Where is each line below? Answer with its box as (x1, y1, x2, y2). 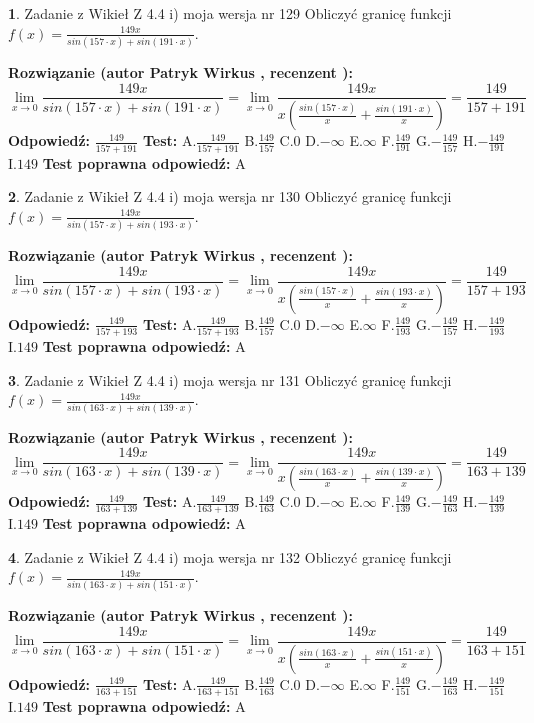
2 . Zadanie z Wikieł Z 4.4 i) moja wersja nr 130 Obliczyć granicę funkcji (8, 186, 452, 207)
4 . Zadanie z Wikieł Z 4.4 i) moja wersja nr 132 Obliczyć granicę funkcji (8, 546, 452, 567)
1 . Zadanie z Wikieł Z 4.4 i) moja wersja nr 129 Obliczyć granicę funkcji (8, 3, 452, 23)
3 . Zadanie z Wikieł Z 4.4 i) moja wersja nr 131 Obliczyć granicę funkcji (8, 369, 452, 390)
